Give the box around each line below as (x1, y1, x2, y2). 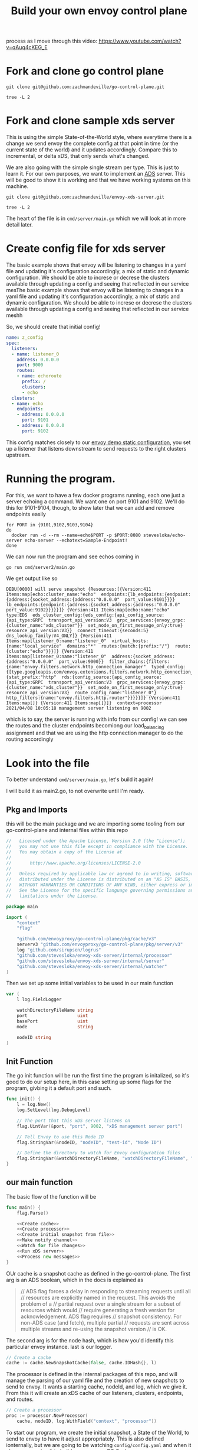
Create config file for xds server (6, 242, 166, 255)
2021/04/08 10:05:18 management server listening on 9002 (6, 705, 151, 711)
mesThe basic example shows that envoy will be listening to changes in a (6, 287, 184, 293)
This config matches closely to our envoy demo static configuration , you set (6, 439, 191, 446)
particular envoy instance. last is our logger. (6, 1343, 113, 1350)
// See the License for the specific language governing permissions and (6, 888, 196, 894)
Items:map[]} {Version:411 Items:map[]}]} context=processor (6, 700, 162, 706)
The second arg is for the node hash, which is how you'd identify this (6, 1336, 174, 1344)
